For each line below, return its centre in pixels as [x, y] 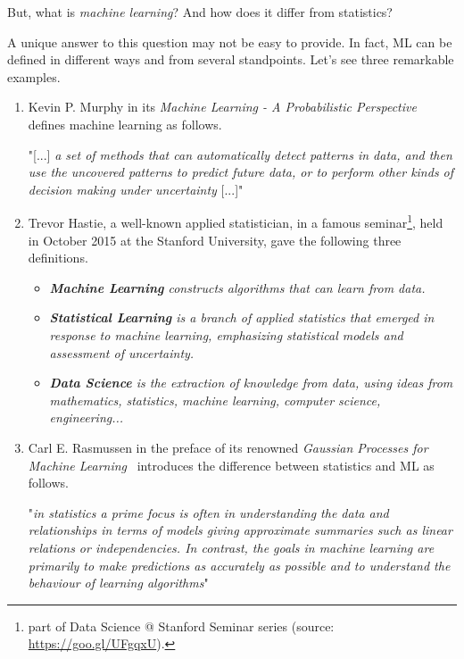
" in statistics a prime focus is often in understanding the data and [208, 512]
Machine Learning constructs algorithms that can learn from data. [237, 287]
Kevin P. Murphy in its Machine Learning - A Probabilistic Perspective [222, 107]
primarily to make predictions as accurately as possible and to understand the [239, 565]
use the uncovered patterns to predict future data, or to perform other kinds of [241, 172]
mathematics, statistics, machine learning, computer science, [215, 400]
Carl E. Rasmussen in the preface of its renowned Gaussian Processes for [228, 447]
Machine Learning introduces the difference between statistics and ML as [231, 465]
